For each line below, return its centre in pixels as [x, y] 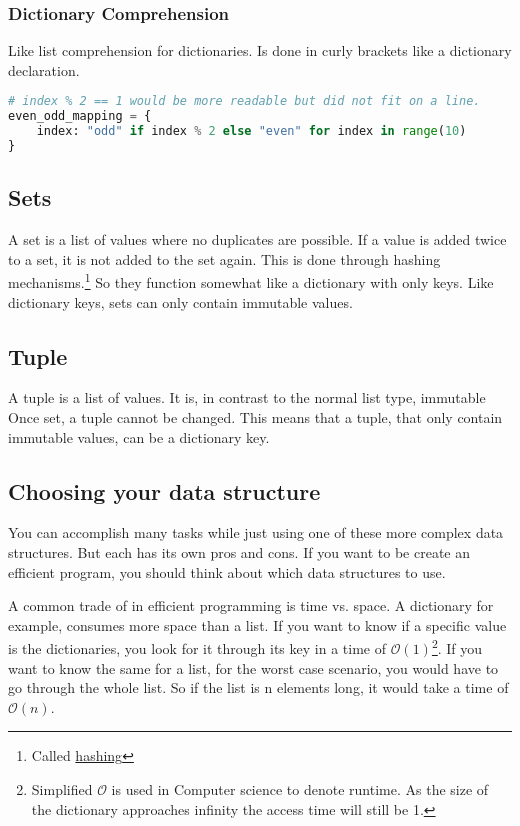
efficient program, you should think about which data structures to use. [227, 571]
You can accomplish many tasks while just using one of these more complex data [256, 532]
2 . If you [457, 646]
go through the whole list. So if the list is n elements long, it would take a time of [258, 687]
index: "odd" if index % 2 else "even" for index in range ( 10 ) [251, 131]
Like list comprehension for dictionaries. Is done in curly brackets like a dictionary [260, 50]
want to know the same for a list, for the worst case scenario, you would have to [253, 667]
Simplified [62, 788]
